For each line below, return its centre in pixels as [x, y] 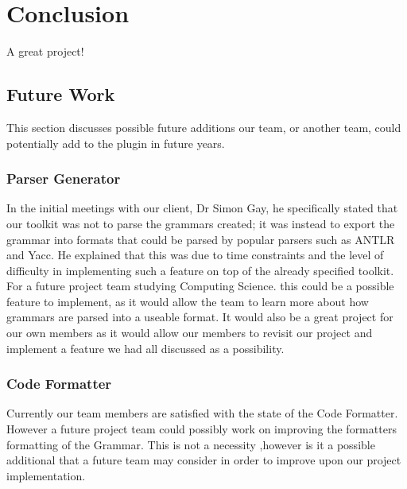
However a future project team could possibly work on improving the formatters [202, 429]
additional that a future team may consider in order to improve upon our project [204, 460]
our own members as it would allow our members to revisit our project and [190, 333]
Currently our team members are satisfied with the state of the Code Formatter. [202, 413]
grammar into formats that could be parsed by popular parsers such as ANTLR [201, 239]
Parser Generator [64, 179]
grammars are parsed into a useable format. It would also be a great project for [200, 317]
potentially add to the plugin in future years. [116, 143]
